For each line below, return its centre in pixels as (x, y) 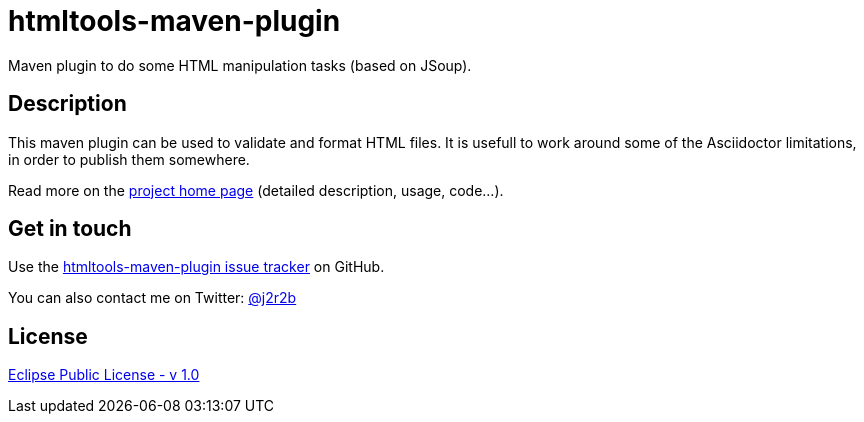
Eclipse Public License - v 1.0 (104, 375)
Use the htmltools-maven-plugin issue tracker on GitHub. (196, 267)
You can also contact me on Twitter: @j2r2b (152, 298)
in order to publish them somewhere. (129, 159)
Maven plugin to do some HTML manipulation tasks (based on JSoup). (240, 65)
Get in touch (70, 229)
